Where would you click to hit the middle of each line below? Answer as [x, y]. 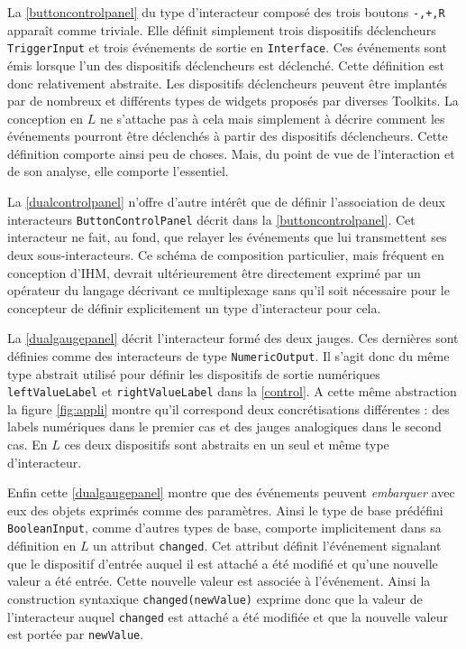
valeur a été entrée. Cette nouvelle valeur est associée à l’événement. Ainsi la [219, 581]
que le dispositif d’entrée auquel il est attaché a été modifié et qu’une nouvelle [223, 563]
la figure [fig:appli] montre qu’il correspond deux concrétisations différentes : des [228, 408]
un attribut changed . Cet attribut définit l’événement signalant [267, 545]
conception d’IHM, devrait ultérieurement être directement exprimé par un [214, 272]
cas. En [27, 444]
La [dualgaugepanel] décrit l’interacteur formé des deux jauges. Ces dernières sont [233, 338]
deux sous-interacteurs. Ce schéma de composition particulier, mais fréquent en [226, 254]
